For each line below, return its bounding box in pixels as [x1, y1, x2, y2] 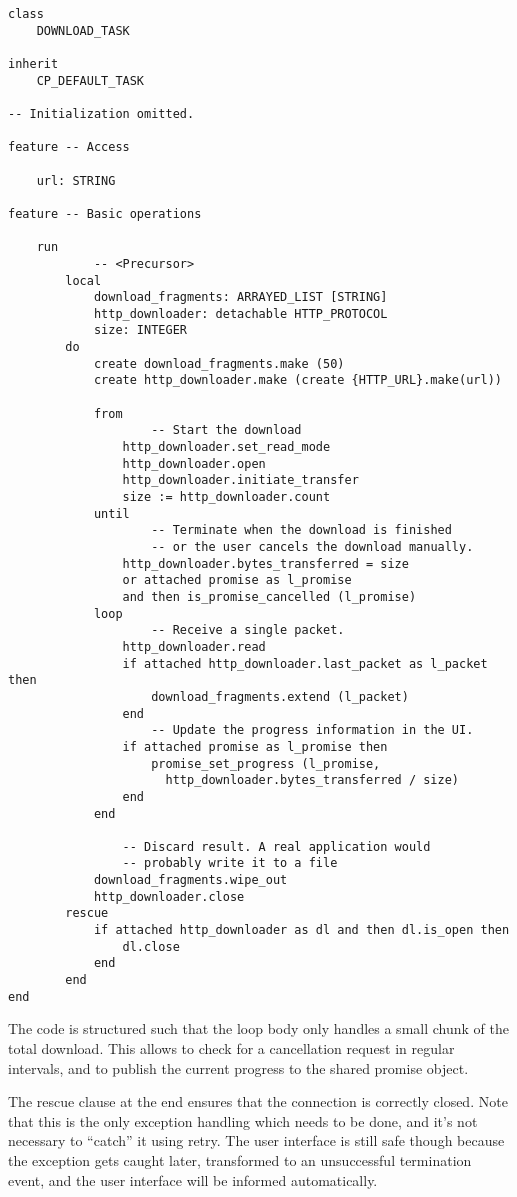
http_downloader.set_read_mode [122, 440, 331, 455]
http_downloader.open [122, 456, 266, 471]
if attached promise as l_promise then [122, 739, 388, 754]
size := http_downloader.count [122, 490, 331, 505]
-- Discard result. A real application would [122, 839, 431, 854]
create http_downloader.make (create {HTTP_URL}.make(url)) [93, 373, 502, 388]
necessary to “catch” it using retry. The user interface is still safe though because [8, 1130, 505, 1151]
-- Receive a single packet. [151, 623, 345, 638]
